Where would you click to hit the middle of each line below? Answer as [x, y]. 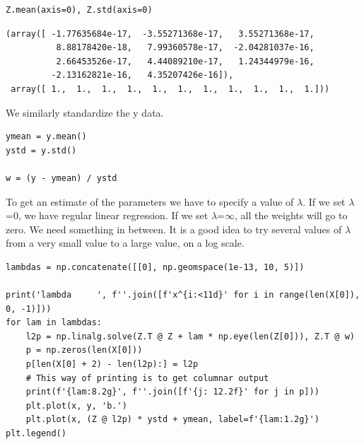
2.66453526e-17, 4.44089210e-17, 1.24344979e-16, [185, 61]
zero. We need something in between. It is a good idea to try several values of [174, 229]
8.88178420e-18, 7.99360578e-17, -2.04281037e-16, [185, 48]
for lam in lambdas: [54, 323]
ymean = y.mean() [46, 137]
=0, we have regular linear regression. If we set [107, 215]
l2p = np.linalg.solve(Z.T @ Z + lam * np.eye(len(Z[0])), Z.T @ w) [190, 336]
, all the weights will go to [291, 215]
